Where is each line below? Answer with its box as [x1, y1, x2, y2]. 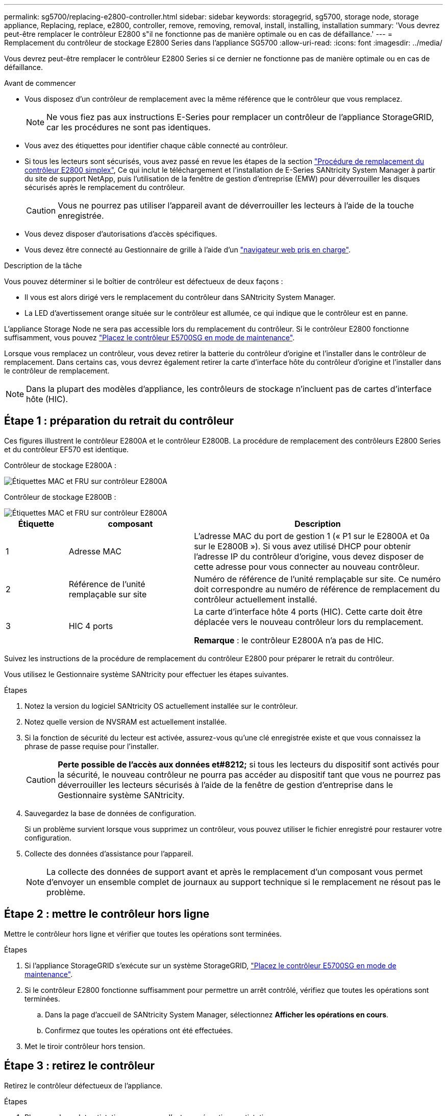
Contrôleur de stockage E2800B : [4, 492, 116, 501]
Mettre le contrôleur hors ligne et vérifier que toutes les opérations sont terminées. [4, 929, 282, 938]
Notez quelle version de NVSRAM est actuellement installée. [24, 717, 227, 726]
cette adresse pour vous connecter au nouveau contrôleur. [194, 561, 420, 572]
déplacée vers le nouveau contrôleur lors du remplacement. [194, 616, 424, 627]
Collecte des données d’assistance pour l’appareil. [24, 849, 193, 858]
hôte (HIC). [26, 394, 68, 404]
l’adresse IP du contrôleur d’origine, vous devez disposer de [194, 551, 424, 562]
